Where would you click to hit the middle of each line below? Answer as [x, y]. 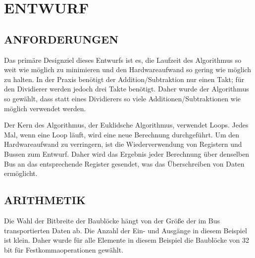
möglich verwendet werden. [45, 108]
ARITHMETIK [45, 200]
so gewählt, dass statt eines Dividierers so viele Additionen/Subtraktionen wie [123, 98]
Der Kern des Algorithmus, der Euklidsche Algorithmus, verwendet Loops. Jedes [126, 125]
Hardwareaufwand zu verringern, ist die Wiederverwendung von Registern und [123, 144]
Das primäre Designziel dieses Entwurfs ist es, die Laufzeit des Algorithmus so [123, 60]
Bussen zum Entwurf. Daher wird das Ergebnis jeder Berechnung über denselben [127, 153]
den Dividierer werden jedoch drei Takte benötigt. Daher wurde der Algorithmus [127, 89]
